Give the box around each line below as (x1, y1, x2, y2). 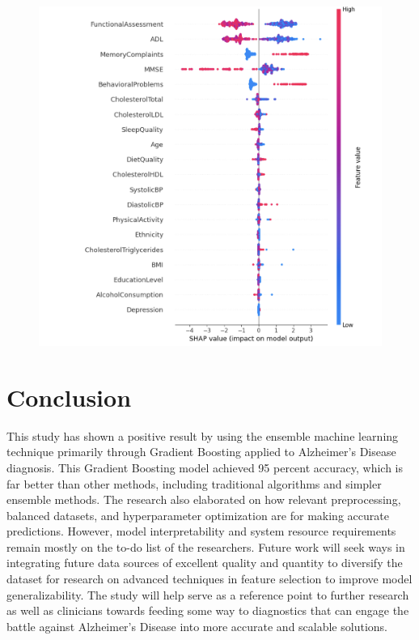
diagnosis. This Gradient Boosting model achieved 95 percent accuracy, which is (6, 459, 403, 476)
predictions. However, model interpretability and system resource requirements (6, 523, 396, 540)
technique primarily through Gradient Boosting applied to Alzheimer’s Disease (6, 443, 396, 460)
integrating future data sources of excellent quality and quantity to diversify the (6, 554, 403, 571)
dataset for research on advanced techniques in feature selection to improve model (6, 570, 413, 587)
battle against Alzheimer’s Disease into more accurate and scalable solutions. (6, 617, 387, 634)
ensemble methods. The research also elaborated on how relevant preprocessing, (6, 491, 401, 508)
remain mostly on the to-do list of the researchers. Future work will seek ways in (6, 538, 405, 555)
